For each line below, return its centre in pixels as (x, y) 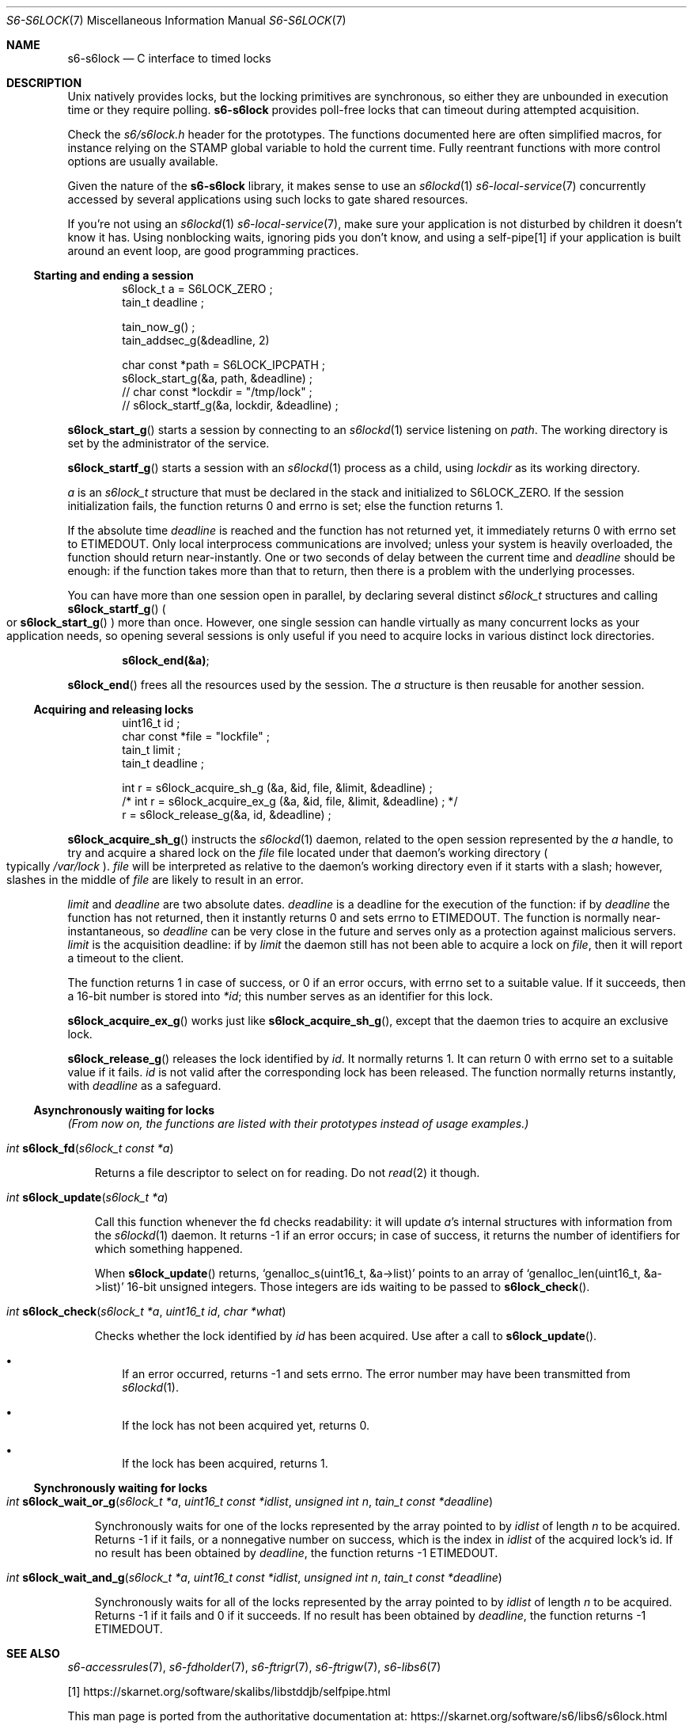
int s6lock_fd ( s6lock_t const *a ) (90, 1148)
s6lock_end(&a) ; (166, 660)
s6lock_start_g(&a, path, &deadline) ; (218, 378)
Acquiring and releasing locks (114, 709)
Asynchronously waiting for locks (124, 1110)
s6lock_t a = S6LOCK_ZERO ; (197, 289)
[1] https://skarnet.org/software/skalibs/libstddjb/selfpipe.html (229, 1691)
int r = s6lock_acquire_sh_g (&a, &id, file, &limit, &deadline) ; (277, 788)
